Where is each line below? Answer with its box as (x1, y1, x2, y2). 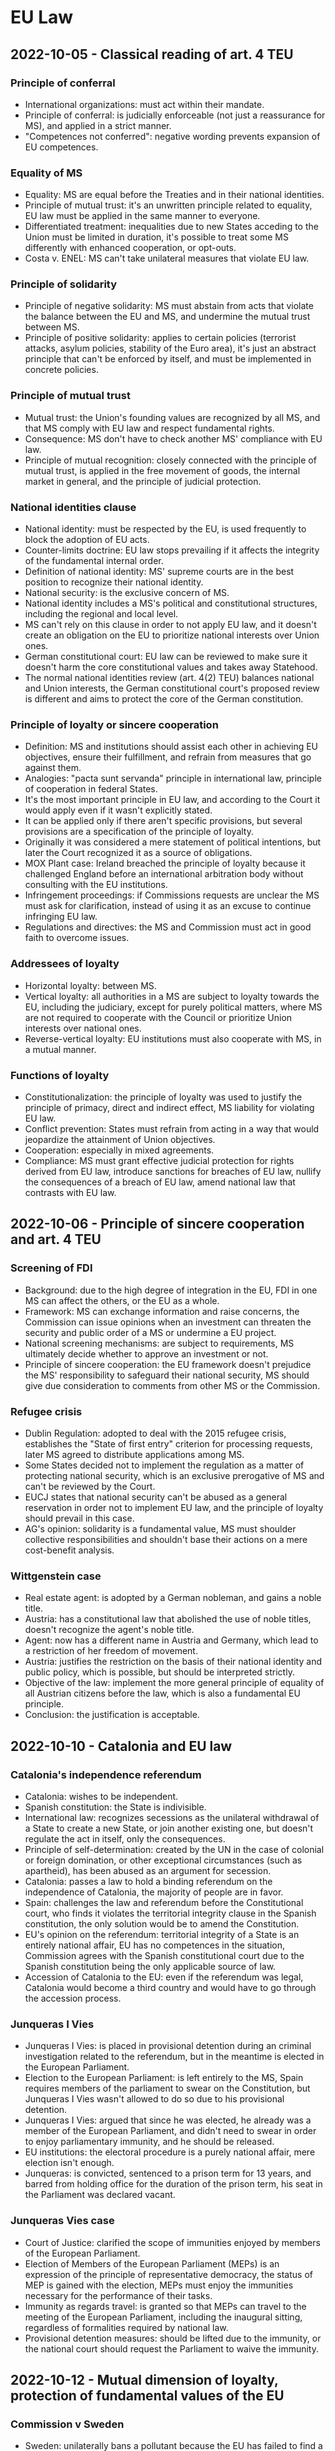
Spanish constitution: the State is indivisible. (24, 1801, 207, 1813)
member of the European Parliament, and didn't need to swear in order (24, 2125, 317, 2137)
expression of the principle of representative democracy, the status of (24, 2268, 313, 2280)
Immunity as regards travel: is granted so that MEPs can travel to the (24, 2300, 307, 2312)
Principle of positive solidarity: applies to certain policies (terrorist (24, 332, 297, 344)
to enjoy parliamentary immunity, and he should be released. (24, 2136, 275, 2148)
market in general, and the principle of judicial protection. (24, 475, 262, 487)
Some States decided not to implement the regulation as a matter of (24, 1459, 305, 1471)
